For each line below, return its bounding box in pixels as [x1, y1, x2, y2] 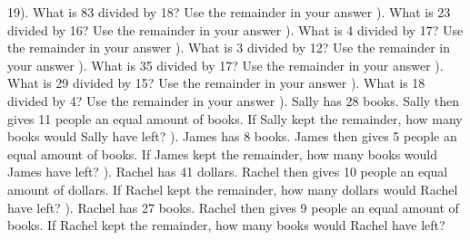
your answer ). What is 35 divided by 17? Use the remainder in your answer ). [7, 55, 444, 74]
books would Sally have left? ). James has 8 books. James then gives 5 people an [7, 127, 457, 146]
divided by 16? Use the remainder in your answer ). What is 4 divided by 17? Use [7, 20, 464, 39]
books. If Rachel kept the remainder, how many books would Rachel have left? [7, 216, 445, 235]
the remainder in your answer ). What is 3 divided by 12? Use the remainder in [7, 38, 450, 57]
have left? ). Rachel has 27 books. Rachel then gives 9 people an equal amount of [7, 197, 459, 216]
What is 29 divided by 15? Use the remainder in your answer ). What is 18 [7, 73, 425, 92]
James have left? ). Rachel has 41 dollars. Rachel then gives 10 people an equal [7, 162, 448, 181]
